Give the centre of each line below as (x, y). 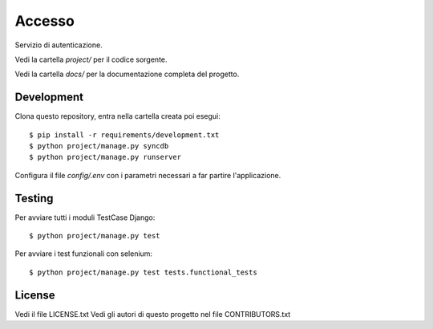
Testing (34, 198)
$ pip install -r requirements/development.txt (124, 135)
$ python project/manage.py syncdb (99, 146)
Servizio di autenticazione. (59, 45)
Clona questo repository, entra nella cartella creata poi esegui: (117, 116)
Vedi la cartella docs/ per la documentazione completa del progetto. (127, 74)
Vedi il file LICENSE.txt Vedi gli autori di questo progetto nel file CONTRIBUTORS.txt (153, 314)
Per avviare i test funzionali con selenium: (83, 254)
